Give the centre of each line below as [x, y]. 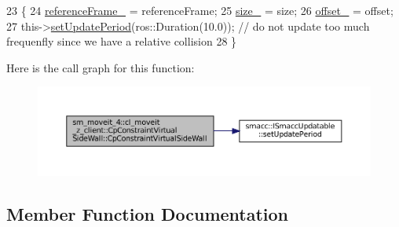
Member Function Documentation [148, 213]
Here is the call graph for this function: [101, 67]
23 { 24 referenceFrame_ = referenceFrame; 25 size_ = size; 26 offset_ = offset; [200, 10]
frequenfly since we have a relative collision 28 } [122, 41]
